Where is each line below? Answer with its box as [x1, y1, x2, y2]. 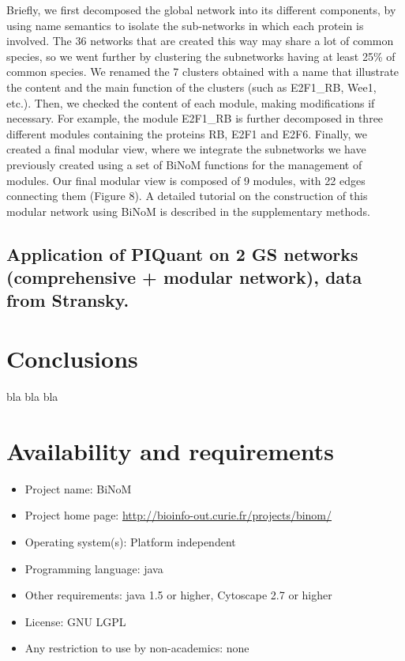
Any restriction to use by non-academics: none [24, 640, 249, 656]
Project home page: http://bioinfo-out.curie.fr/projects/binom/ [24, 507, 332, 523]
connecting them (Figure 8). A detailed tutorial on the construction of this [6, 187, 368, 204]
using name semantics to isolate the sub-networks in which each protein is [6, 17, 364, 33]
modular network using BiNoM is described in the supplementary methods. [6, 202, 370, 219]
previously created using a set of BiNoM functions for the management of [6, 156, 362, 172]
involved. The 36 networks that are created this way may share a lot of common [6, 32, 394, 49]
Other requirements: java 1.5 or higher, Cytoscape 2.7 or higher [24, 587, 332, 603]
